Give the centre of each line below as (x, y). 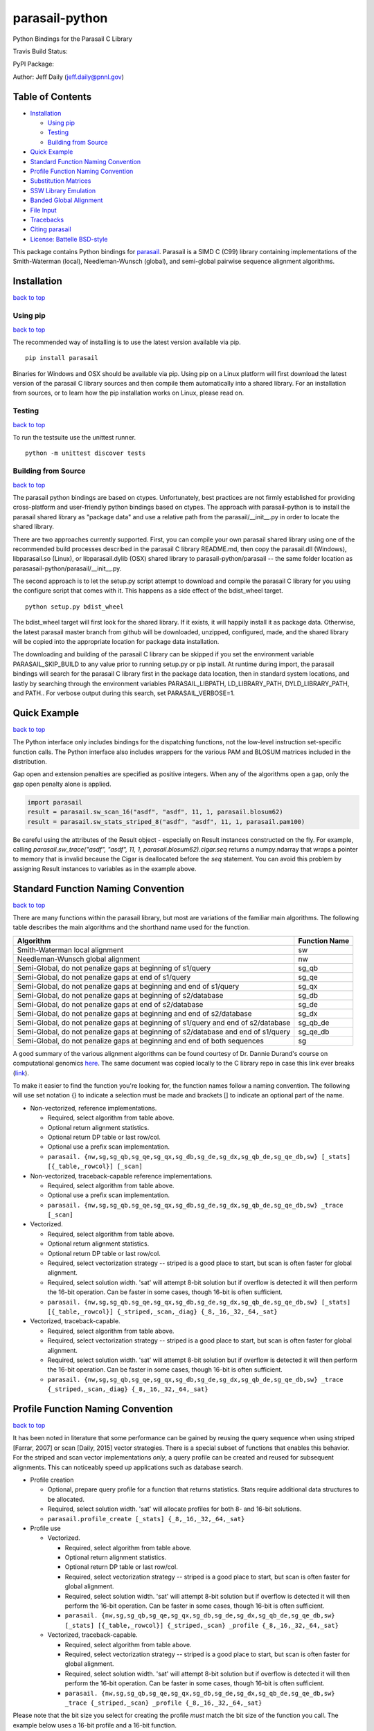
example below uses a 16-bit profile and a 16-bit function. (95, 1725)
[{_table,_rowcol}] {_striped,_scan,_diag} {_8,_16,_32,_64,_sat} (163, 1311)
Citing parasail (51, 229)
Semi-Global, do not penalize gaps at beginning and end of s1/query (128, 986)
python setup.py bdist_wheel (74, 607)
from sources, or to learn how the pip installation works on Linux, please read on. (128, 393)
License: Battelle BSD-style (69, 239)
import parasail (55, 802)
